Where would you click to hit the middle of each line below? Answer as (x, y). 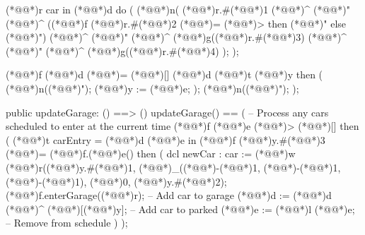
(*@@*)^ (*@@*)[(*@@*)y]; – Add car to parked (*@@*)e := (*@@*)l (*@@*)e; (180, 209)
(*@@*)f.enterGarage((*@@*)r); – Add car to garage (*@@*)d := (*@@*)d (169, 195)
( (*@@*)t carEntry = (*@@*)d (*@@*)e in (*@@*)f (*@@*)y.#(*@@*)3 (166, 139)
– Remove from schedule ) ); (67, 223)
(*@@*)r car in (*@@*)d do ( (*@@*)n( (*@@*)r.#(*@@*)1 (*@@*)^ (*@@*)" (178, 9)
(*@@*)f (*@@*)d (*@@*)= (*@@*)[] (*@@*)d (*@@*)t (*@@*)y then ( (164, 74)
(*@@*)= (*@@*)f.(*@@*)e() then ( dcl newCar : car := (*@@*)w (151, 153)
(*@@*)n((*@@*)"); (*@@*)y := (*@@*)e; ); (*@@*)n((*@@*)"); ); (152, 88)
